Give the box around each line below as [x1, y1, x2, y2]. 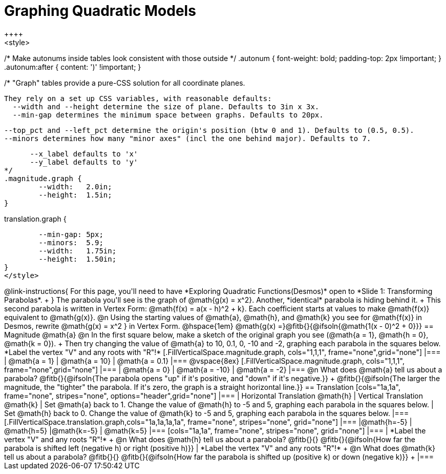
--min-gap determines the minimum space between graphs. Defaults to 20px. [12, 110, 324, 119]
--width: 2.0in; [38, 182, 112, 191]
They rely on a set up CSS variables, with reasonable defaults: [4, 94, 272, 103]
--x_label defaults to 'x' [30, 149, 138, 158]
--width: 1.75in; [38, 246, 117, 255]
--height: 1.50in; [38, 254, 117, 263]
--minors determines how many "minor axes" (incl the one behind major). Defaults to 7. [4, 134, 371, 143]
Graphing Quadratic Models [4, 2, 196, 19]
